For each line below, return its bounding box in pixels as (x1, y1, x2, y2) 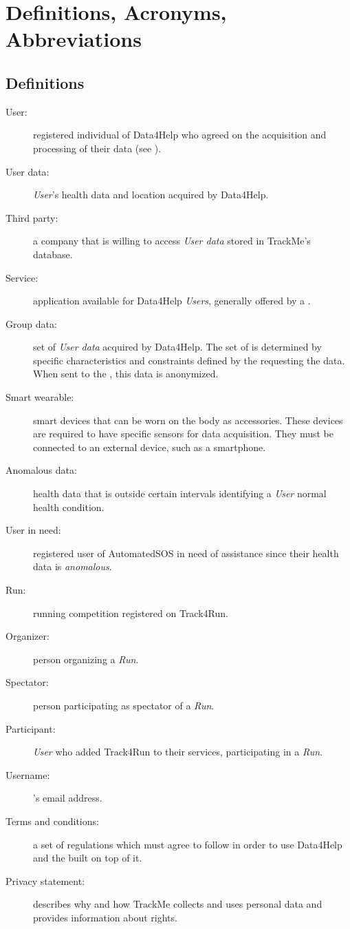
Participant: (6, 721, 56, 735)
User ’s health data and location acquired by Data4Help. (33, 187, 269, 202)
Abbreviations (6, 25, 142, 53)
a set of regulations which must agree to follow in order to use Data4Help (33, 837, 342, 851)
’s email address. (33, 791, 102, 805)
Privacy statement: (6, 873, 85, 888)
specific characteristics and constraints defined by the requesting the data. (33, 353, 345, 367)
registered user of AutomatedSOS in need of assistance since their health (33, 545, 339, 560)
